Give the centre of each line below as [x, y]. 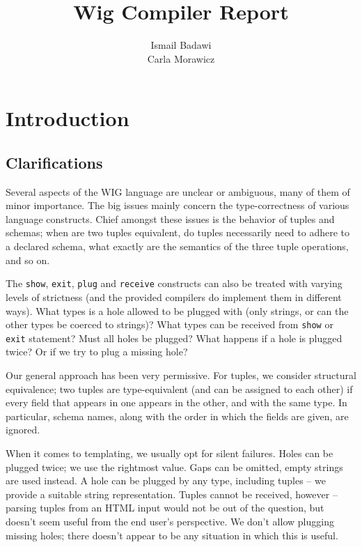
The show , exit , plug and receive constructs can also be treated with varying [174, 283]
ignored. [23, 430]
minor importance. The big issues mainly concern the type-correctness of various [178, 205]
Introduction [68, 118]
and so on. [28, 260]
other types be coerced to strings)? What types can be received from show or [170, 324]
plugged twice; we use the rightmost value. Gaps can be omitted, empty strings [174, 467]
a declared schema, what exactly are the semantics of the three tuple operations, [177, 246]
